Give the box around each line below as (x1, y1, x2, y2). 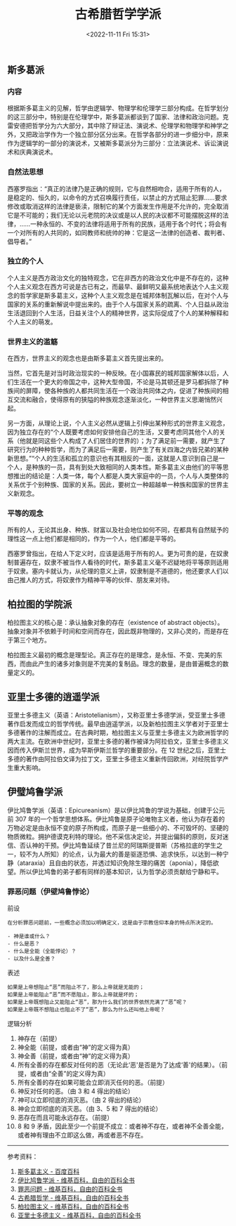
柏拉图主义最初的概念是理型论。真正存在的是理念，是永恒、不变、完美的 (7, 651, 216, 659)
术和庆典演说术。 (7, 148, 57, 157)
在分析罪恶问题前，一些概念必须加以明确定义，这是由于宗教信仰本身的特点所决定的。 (7, 919, 216, 927)
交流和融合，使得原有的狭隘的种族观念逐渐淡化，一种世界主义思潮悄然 (13, 395, 216, 404)
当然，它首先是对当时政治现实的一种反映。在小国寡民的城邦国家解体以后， (7, 369, 223, 378)
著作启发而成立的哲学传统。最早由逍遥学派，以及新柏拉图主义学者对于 (7, 720, 211, 728)
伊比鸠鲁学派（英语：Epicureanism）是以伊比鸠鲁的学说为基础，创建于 (7, 805, 213, 815)
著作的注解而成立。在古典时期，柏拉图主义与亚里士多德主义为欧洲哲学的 (19, 728, 229, 737)
